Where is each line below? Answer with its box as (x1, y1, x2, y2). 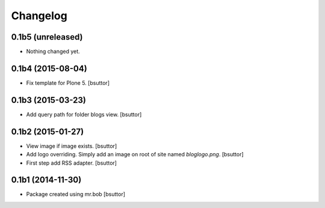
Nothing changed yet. (26, 48, 81, 55)
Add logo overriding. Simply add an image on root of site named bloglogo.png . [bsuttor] (26, 151, 244, 158)
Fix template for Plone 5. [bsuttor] (26, 79, 110, 87)
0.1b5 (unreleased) (11, 32, 84, 42)
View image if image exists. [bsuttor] (26, 142, 117, 150)
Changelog (11, 9, 67, 22)
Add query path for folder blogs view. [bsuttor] (26, 111, 142, 118)
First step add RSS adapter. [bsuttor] (26, 159, 117, 167)
